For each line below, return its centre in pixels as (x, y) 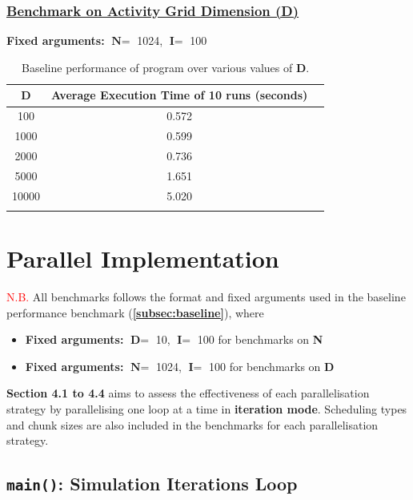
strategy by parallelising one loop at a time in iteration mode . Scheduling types (207, 409)
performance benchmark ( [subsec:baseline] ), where (135, 312)
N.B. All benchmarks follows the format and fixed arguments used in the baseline (206, 297)
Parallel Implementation (143, 258)
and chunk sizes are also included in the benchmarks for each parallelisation (192, 424)
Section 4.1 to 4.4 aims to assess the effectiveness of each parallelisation (188, 393)
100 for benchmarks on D (272, 366)
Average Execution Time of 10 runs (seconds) (180, 95)
